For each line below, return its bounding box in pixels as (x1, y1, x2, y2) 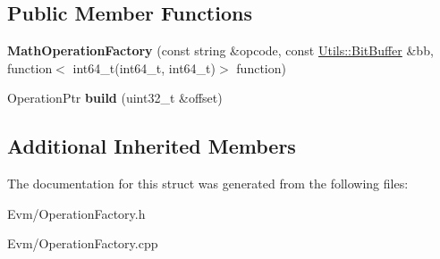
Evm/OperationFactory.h (7, 204, 146, 222)
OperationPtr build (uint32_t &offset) (7, 88, 223, 107)
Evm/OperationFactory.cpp (7, 234, 158, 253)
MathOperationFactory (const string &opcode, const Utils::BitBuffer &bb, (7, 41, 434, 60)
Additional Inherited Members (7, 132, 296, 160)
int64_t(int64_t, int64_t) (72, 58, 216, 77)
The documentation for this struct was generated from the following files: (7, 174, 409, 193)
